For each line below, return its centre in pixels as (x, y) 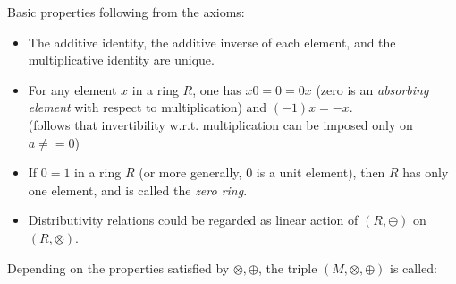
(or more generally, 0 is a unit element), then (262, 172)
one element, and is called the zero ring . (138, 189)
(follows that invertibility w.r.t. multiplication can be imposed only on (220, 124)
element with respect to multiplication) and (148, 107)
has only (426, 172)
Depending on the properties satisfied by (118, 267)
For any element (72, 89)
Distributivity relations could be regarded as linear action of (193, 220)
